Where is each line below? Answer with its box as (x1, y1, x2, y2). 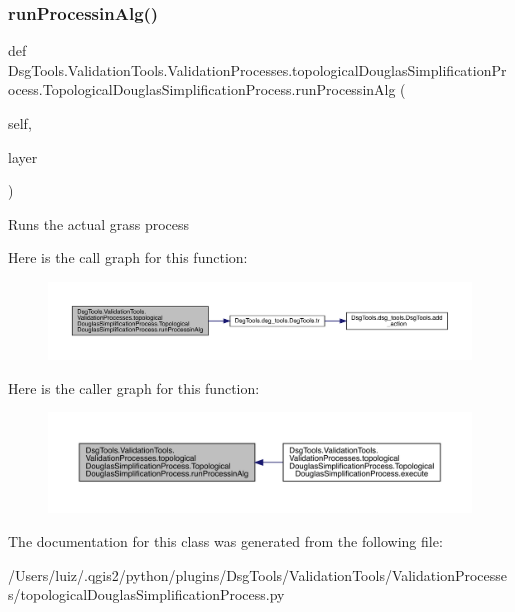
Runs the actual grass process (8, 213, 190, 234)
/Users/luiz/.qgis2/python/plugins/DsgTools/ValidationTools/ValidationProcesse (8, 564, 508, 585)
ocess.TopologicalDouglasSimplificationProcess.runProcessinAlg (8, 79, 396, 100)
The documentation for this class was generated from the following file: (8, 531, 443, 552)
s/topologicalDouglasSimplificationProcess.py (8, 584, 285, 605)
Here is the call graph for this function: (8, 247, 248, 268)
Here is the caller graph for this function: (8, 377, 260, 398)
